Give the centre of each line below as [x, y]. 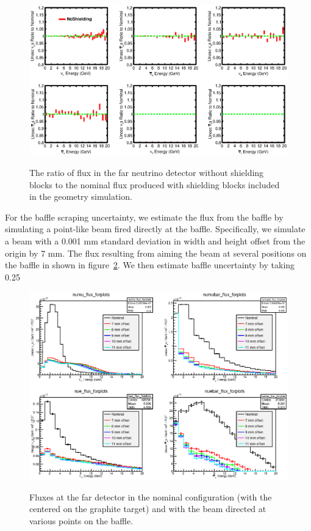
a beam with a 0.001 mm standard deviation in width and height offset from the [155, 240]
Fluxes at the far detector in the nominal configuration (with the [151, 496]
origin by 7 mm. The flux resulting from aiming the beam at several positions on [156, 253]
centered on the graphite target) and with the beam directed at [148, 509]
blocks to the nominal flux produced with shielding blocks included [155, 184]
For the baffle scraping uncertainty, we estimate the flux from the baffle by [144, 217]
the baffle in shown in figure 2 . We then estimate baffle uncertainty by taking [150, 265]
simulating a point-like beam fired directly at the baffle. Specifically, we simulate [155, 229]
